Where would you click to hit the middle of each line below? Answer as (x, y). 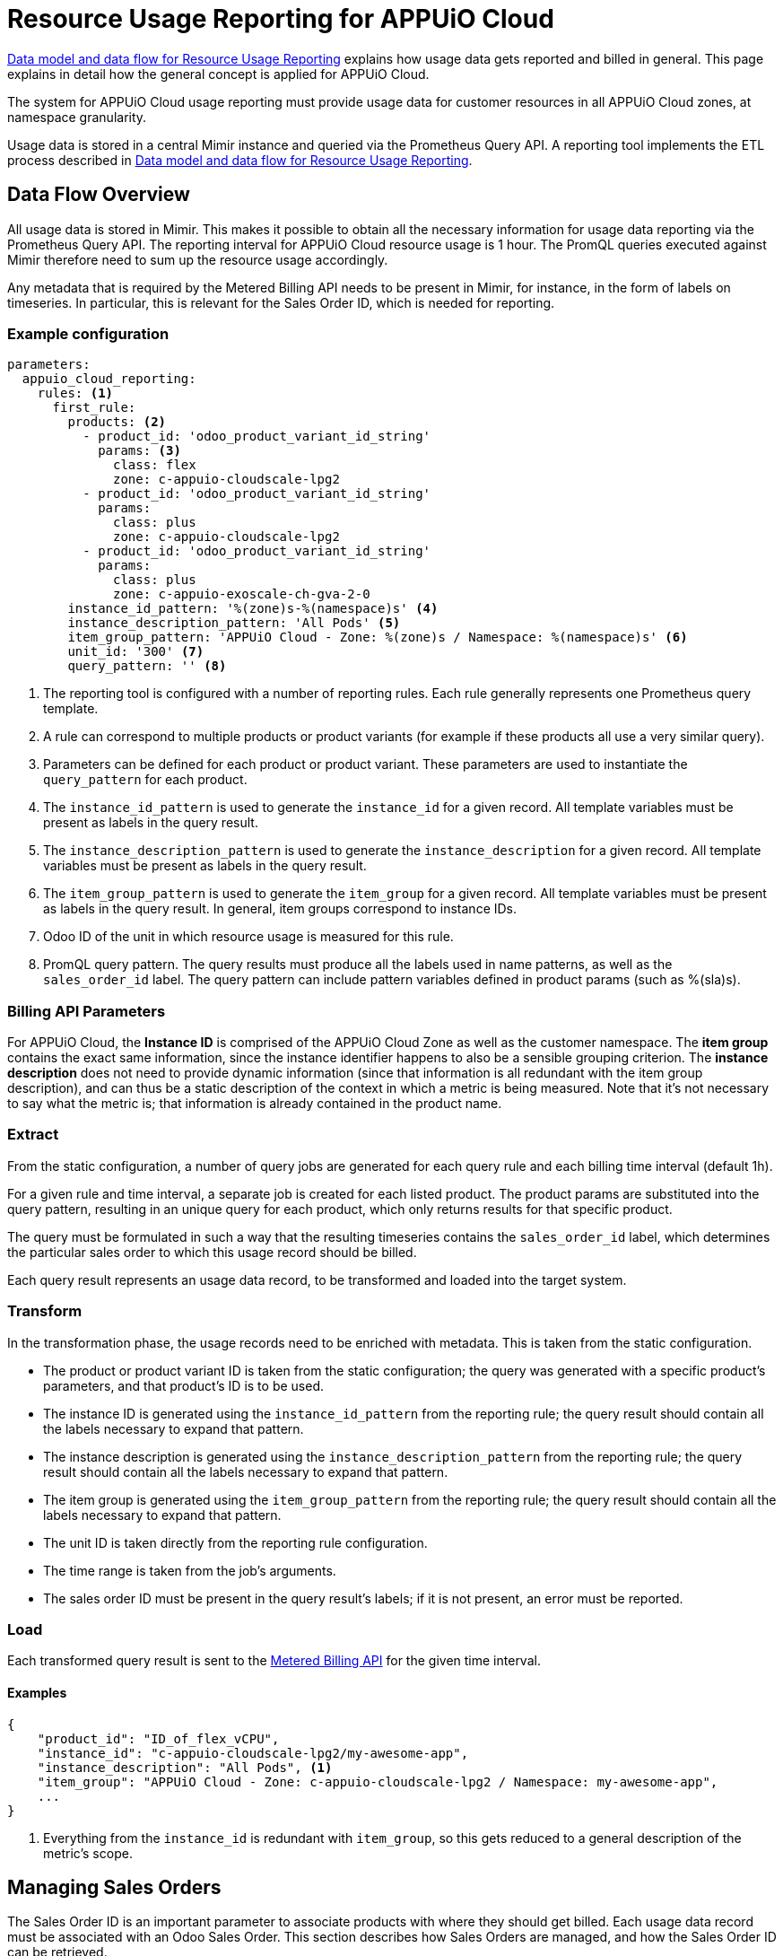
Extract (33, 1135)
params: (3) (139, 451)
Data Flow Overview (99, 195)
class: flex (155, 465)
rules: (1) (75, 393)
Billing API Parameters (87, 1011)
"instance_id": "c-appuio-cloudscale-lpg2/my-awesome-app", (253, 1753)
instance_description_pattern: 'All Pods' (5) (234, 623)
